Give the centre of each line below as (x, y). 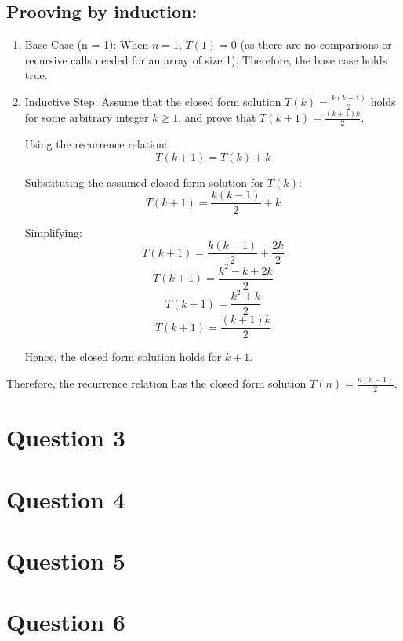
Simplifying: (53, 232)
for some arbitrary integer (87, 117)
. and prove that (217, 117)
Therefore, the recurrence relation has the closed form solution (156, 383)
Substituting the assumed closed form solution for (144, 182)
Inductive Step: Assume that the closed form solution (153, 102)
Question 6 (66, 622)
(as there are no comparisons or (316, 44)
